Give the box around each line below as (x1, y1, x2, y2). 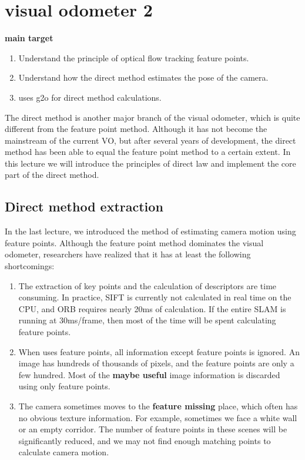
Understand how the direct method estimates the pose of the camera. (18, 71, 269, 84)
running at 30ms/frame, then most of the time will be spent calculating (18, 314, 276, 326)
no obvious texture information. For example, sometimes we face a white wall (18, 411, 297, 423)
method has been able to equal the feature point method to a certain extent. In (5, 145, 291, 158)
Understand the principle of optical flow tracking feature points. (18, 51, 249, 64)
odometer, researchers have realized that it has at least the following (5, 248, 251, 260)
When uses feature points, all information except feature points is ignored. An (18, 345, 300, 358)
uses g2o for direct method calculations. (18, 91, 162, 103)
